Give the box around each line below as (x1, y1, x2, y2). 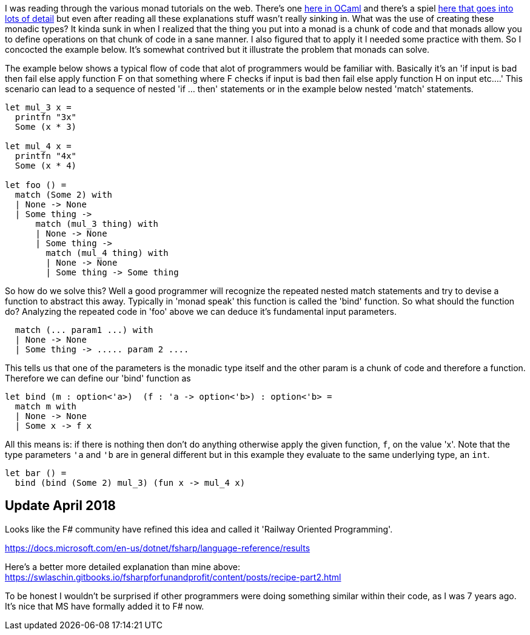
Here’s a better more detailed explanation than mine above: (5, 561, 241, 572)
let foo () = (5, 180, 67, 190)
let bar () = (5, 468, 67, 478)
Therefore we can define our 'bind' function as (5, 373, 191, 383)
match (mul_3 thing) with (35, 219, 158, 229)
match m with (15, 401, 77, 411)
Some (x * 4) (15, 161, 77, 170)
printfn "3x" (15, 112, 77, 122)
